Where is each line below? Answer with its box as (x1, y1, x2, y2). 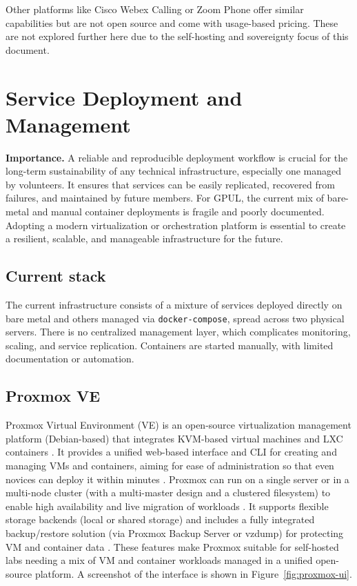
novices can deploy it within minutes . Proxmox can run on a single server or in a (6, 471, 349, 486)
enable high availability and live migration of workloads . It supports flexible (6, 498, 329, 513)
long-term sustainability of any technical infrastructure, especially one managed (6, 164, 341, 178)
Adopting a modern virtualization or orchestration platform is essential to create (6, 217, 346, 232)
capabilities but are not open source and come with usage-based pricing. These (6, 15, 338, 30)
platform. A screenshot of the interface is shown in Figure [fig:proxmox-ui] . (34, 566, 352, 580)
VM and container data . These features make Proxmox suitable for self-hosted (6, 539, 339, 554)
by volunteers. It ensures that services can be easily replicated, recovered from (6, 177, 335, 191)
